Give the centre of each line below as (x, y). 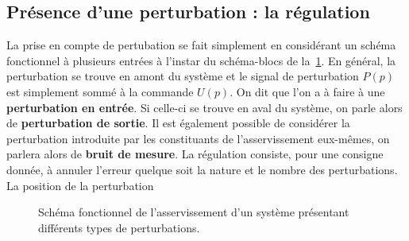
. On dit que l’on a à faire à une (307, 91)
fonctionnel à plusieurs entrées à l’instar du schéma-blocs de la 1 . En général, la (201, 60)
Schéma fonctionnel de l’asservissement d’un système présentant (194, 212)
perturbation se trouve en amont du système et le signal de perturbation (183, 76)
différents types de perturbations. (119, 227)
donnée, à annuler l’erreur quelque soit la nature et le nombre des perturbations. (202, 169)
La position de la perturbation (80, 185)
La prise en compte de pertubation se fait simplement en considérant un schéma (201, 45)
